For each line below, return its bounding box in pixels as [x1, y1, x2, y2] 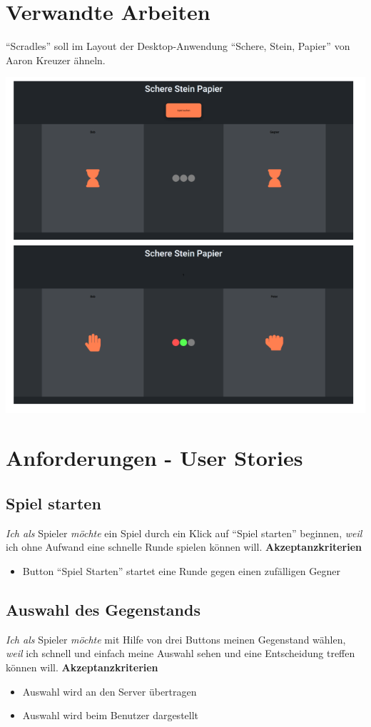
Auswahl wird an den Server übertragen [22, 683, 197, 698]
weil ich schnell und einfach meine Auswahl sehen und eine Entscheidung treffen [6, 646, 355, 661]
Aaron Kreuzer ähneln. [6, 52, 106, 67]
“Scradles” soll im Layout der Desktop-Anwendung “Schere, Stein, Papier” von [6, 39, 350, 54]
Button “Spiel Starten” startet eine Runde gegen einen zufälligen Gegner [22, 564, 340, 579]
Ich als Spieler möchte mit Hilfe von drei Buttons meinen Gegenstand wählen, [6, 631, 346, 646]
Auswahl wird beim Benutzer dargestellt [22, 708, 199, 723]
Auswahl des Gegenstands [6, 599, 200, 620]
